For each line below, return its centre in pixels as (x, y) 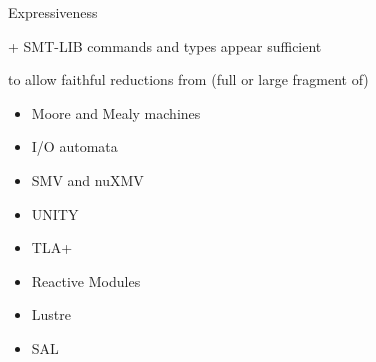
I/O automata (74, 146)
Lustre (51, 314)
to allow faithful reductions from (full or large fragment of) (188, 79)
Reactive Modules (86, 280)
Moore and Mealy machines (116, 112)
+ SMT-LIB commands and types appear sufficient (165, 45)
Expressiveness (53, 12)
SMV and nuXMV (87, 179)
